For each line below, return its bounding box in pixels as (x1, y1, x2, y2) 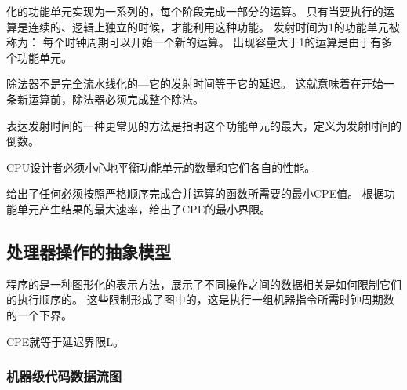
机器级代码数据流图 (6, 366, 122, 386)
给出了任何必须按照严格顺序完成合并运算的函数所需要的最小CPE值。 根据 (6, 185, 384, 202)
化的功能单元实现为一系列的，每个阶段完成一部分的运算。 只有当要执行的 (6, 3, 383, 19)
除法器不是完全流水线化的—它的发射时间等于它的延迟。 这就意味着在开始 (6, 75, 383, 92)
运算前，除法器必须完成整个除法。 (27, 90, 204, 107)
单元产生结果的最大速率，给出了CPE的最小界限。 (16, 200, 271, 217)
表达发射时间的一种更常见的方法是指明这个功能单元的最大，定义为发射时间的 (6, 117, 402, 133)
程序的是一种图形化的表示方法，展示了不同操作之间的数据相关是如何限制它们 (6, 275, 402, 292)
